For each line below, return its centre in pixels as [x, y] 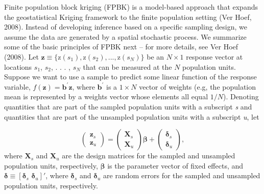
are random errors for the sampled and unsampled [182, 175]
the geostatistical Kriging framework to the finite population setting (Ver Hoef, [128, 17]
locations [18, 66]
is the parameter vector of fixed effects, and [175, 165]
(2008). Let [21, 56]
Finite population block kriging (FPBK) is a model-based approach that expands [131, 7]
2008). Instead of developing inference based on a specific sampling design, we [126, 27]
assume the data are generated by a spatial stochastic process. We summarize [125, 36]
